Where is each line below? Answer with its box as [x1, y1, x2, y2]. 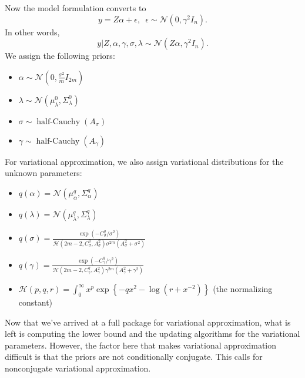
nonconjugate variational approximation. [5, 362, 151, 374]
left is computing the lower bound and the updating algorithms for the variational [5, 327, 300, 340]
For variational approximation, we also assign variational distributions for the [5, 155, 284, 167]
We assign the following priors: [5, 49, 115, 62]
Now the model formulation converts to [5, 2, 146, 14]
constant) [18, 296, 53, 309]
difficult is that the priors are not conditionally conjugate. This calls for [5, 350, 263, 363]
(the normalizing [213, 283, 273, 295]
